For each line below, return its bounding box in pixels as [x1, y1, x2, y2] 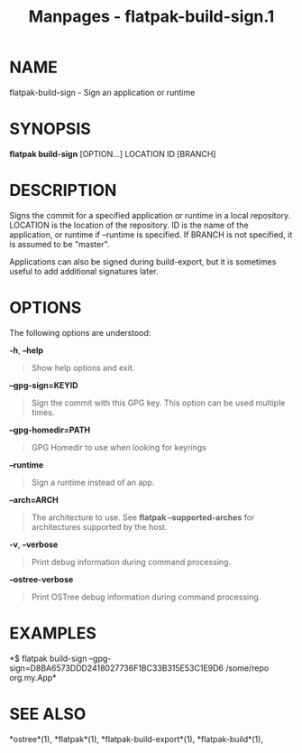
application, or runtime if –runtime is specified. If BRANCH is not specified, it [9, 228, 293, 240]
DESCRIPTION [9, 181, 117, 200]
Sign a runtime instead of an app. [31, 477, 155, 488]
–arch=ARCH [9, 494, 59, 505]
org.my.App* [9, 672, 57, 683]
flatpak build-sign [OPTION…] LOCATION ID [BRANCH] [9, 148, 216, 159]
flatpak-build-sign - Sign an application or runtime [9, 87, 196, 98]
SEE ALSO [9, 703, 87, 724]
